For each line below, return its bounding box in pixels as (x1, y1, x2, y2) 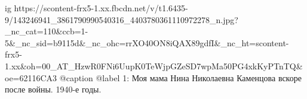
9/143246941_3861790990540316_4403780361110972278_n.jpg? (5, 13, 238, 25)
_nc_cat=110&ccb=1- (5, 25, 88, 37)
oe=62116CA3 (5, 71, 57, 84)
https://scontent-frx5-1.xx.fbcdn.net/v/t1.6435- (14, 2, 188, 14)
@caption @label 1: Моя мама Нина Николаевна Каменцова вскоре (59, 71, 302, 84)
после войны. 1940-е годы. (5, 83, 102, 95)
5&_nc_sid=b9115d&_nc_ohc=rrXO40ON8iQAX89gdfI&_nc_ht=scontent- (5, 36, 289, 49)
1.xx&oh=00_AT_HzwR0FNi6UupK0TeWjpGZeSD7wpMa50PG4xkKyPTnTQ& (5, 59, 303, 72)
